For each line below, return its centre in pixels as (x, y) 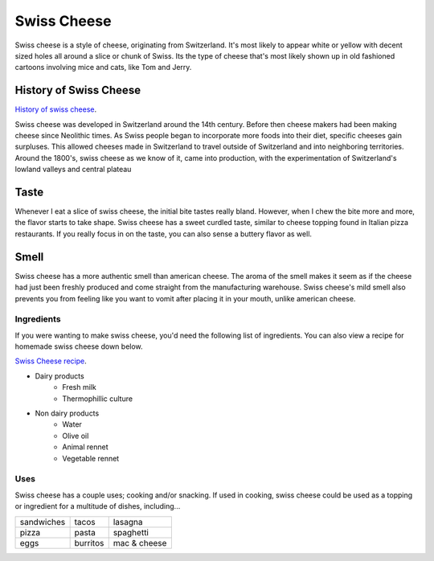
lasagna (128, 522)
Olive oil (76, 436)
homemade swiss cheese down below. (79, 346)
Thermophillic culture (97, 399)
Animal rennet (85, 447)
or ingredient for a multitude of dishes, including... (98, 506)
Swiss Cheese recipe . (51, 361)
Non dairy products (67, 413)
